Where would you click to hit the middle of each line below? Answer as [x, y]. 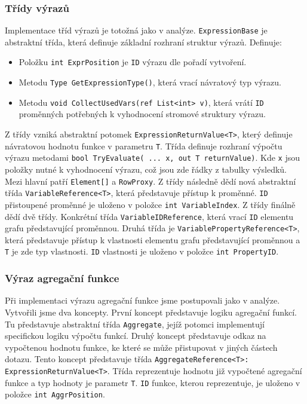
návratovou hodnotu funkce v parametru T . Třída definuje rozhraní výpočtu [144, 146]
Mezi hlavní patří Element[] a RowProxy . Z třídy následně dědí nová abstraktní [151, 181]
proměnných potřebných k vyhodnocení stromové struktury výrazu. [142, 114]
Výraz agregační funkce [62, 278]
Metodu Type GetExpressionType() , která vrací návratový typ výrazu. [150, 82]
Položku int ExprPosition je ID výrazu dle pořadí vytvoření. [133, 62]
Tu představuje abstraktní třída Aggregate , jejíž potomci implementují [135, 324]
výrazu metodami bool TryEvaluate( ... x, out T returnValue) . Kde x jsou [153, 157]
